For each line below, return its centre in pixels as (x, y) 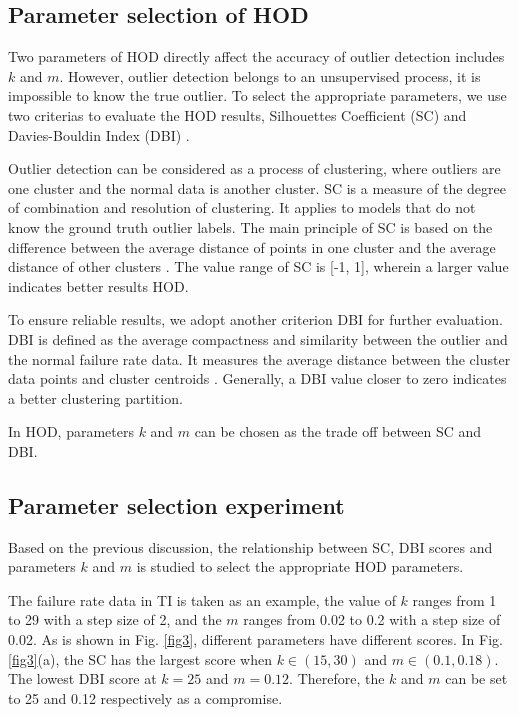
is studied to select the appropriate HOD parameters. (300, 566)
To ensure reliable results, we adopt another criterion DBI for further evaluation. (255, 319)
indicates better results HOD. (98, 285)
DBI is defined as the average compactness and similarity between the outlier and (258, 338)
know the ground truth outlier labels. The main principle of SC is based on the (250, 226)
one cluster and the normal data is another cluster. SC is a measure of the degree (257, 187)
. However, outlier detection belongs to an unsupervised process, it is (270, 75)
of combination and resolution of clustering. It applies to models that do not (242, 207)
